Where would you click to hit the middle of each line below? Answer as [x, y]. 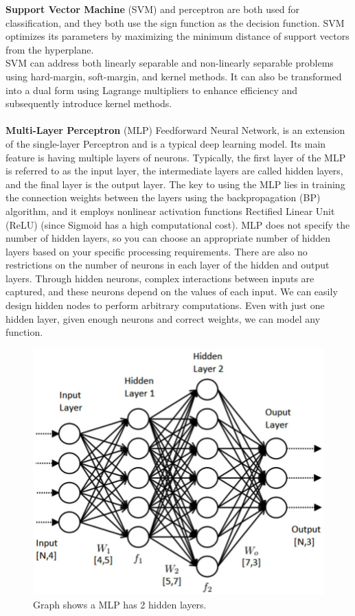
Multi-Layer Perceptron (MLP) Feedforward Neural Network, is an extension [175, 130]
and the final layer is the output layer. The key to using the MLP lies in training [175, 184]
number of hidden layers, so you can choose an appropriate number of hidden [168, 238]
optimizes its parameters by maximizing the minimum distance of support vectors [177, 36]
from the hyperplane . [50, 49]
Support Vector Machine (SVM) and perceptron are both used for [152, 9]
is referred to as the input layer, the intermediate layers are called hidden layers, [174, 171]
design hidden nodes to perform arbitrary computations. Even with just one [165, 305]
